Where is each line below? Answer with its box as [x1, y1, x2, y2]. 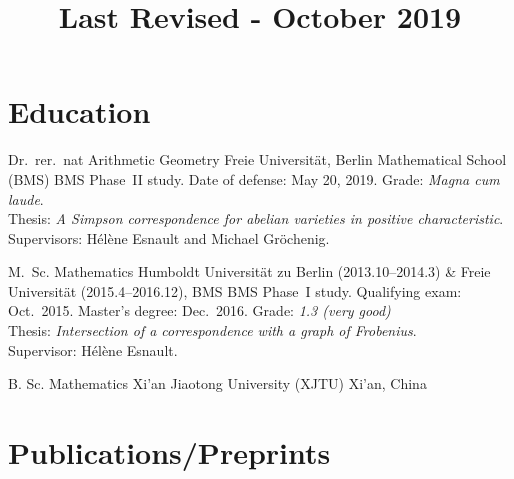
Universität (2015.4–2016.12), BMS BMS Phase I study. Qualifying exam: [8, 280, 462, 301]
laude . [8, 188, 44, 209]
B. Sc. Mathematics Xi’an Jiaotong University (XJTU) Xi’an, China [8, 373, 427, 394]
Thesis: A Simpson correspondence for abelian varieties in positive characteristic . [8, 208, 504, 229]
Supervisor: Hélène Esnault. [8, 339, 178, 360]
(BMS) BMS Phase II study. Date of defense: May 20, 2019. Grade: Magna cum [8, 168, 500, 189]
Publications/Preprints [8, 432, 331, 473]
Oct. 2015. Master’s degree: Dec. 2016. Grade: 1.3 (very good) [8, 300, 391, 321]
